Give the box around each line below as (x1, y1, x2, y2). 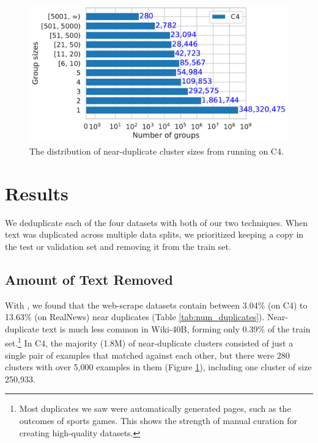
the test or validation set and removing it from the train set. (5, 240, 231, 252)
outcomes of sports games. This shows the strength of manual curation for (19, 414, 297, 427)
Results (5, 180, 68, 205)
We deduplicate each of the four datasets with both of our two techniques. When (5, 216, 308, 229)
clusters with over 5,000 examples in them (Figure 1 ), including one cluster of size (5, 361, 312, 373)
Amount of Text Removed (5, 269, 173, 288)
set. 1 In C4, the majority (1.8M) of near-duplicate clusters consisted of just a (5, 335, 294, 349)
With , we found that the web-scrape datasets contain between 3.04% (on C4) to (5, 298, 308, 311)
